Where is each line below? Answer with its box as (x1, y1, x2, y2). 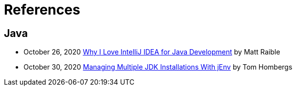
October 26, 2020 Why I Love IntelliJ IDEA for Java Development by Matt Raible (24, 48, 280, 56)
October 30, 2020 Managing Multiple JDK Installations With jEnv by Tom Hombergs (24, 63, 293, 72)
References (4, 1, 80, 18)
